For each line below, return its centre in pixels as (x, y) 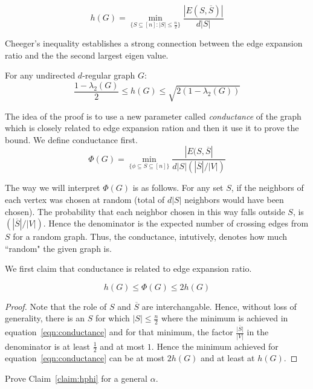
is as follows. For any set (178, 188)
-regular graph (109, 75)
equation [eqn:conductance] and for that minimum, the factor (119, 332)
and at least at (228, 358)
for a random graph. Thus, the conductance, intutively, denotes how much (150, 236)
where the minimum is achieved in (224, 318)
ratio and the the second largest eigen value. (87, 55)
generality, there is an (45, 318)
